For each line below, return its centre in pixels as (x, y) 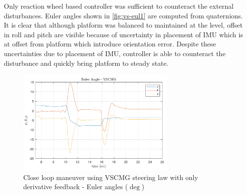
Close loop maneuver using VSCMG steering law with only (111, 177)
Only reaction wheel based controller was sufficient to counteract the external (119, 6)
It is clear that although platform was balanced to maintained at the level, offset (123, 25)
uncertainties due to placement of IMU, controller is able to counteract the (115, 53)
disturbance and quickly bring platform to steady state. (86, 63)
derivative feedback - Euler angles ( (76, 187)
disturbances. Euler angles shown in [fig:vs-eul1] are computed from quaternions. (123, 15)
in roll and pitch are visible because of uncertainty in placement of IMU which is (123, 34)
